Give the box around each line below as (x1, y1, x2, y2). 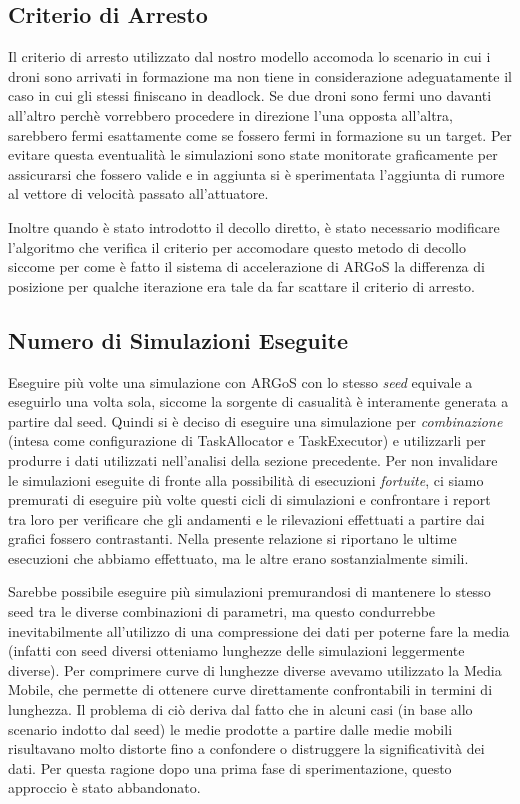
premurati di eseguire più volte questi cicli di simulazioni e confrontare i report (8, 489, 491, 510)
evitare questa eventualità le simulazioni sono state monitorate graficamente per (8, 144, 498, 165)
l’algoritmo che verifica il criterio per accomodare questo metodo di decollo (8, 236, 467, 257)
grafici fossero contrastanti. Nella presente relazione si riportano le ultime (8, 528, 457, 549)
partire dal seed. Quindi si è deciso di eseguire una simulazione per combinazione (8, 410, 503, 431)
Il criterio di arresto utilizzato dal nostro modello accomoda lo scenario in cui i (8, 46, 491, 67)
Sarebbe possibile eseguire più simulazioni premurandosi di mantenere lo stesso (8, 581, 491, 602)
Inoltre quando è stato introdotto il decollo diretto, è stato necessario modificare (8, 216, 500, 237)
